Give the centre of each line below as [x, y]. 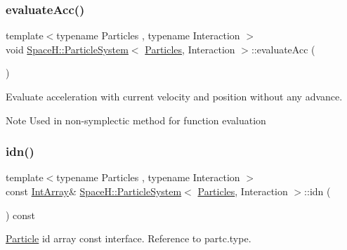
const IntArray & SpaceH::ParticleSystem [94, 191]
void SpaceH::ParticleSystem [67, 49]
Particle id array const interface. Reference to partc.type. [129, 238]
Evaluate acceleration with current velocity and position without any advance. [174, 96]
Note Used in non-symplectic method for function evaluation [136, 120]
